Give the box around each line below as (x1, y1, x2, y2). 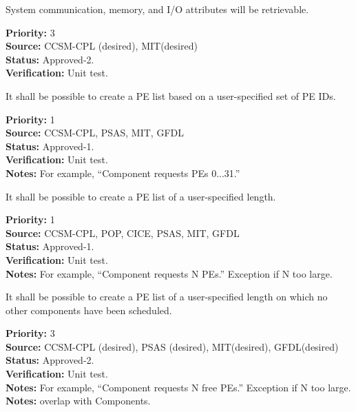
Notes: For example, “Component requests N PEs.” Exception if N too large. (6, 266, 333, 280)
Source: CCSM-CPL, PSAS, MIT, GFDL (6, 125, 184, 140)
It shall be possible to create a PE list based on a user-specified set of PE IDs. (6, 88, 336, 103)
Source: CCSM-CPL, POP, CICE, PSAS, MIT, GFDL (6, 225, 240, 240)
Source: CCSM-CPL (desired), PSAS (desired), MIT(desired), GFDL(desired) (6, 339, 339, 353)
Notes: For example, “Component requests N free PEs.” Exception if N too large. (6, 380, 351, 394)
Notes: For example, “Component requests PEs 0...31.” (6, 165, 240, 180)
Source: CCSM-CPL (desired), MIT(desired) (6, 39, 198, 53)
